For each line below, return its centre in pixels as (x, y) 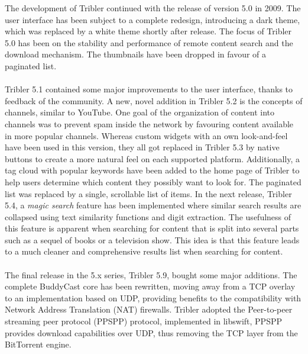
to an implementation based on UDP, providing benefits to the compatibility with (153, 297)
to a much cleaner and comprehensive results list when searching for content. (144, 251)
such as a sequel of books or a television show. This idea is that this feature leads (152, 239)
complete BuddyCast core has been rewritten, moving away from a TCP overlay (150, 286)
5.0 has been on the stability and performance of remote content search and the (149, 42)
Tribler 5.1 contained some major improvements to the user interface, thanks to (149, 89)
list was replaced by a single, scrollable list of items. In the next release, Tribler (148, 193)
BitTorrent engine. (38, 344)
